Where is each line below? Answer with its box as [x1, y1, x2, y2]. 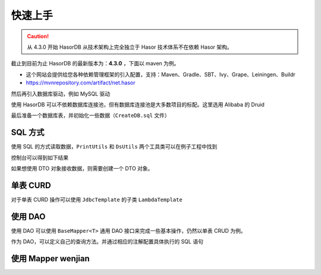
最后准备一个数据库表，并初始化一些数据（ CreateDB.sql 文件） [11, 112, 171, 119]
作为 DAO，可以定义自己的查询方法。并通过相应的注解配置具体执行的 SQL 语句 [11, 238, 203, 245]
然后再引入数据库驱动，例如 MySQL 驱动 [11, 90, 111, 97]
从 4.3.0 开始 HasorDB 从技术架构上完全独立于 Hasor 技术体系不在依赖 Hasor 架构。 [27, 43, 233, 50]
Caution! [27, 33, 49, 40]
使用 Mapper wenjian [11, 253, 90, 264]
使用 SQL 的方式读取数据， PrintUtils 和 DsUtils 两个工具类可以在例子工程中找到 [11, 143, 218, 150]
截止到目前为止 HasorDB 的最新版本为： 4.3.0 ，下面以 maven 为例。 [11, 60, 180, 67]
